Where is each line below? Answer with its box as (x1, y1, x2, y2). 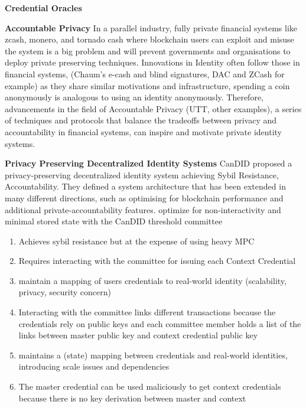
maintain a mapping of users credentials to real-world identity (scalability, (18, 274, 287, 286)
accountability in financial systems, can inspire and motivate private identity (5, 125, 282, 138)
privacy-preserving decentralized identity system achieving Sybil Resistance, (5, 168, 279, 181)
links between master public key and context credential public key (18, 329, 258, 341)
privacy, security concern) (18, 286, 111, 298)
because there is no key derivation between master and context (18, 391, 246, 404)
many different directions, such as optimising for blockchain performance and (5, 191, 284, 204)
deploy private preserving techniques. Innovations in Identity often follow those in (5, 56, 300, 68)
